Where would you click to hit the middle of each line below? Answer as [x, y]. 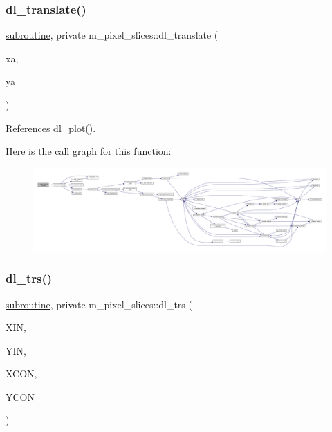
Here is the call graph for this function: [89, 151]
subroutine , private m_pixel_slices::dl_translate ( [112, 35]
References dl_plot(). [51, 128]
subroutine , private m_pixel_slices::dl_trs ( [99, 304]
